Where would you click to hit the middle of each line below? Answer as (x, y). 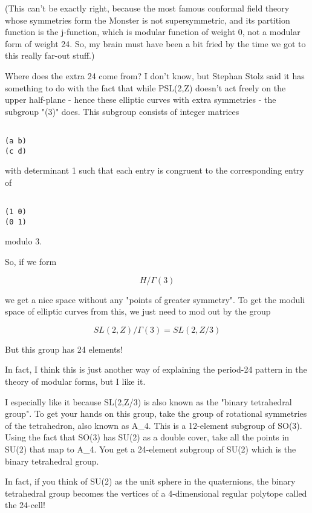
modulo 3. (24, 241)
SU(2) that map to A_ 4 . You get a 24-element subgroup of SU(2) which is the (151, 449)
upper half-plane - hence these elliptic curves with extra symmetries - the (141, 100)
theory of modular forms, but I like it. (75, 381)
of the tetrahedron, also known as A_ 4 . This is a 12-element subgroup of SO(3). (154, 425)
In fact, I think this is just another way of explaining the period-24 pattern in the (156, 369)
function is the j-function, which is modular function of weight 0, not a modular (153, 32)
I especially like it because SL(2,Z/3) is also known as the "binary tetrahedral (148, 401)
